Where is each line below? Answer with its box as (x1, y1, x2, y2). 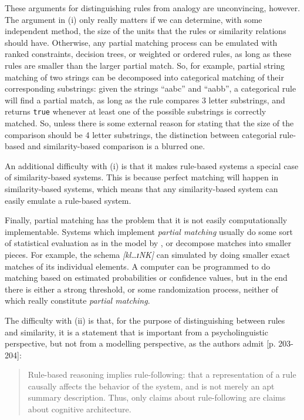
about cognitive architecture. (28, 403, 131, 415)
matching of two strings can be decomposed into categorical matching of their (5, 70, 284, 83)
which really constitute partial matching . (5, 294, 150, 307)
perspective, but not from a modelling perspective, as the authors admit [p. (5, 337, 276, 350)
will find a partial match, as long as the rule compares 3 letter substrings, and (5, 93, 285, 106)
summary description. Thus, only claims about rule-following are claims (28, 391, 286, 404)
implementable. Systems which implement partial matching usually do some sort (5, 225, 293, 237)
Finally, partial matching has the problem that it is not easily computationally (5, 214, 288, 226)
